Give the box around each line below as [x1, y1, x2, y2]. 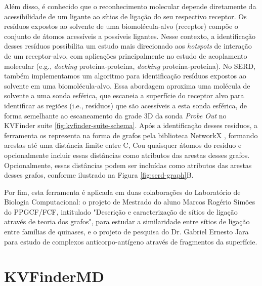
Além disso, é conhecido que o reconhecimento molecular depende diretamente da [4, 1, 256, 11]
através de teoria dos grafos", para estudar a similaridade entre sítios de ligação [4, 216, 250, 227]
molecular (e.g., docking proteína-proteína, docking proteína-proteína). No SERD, [4, 60, 256, 71]
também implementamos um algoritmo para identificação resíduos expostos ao [4, 70, 246, 81]
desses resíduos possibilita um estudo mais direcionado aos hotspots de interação [4, 40, 252, 51]
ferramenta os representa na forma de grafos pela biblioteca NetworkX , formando [4, 130, 258, 140]
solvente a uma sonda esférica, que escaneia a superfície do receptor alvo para [4, 90, 244, 101]
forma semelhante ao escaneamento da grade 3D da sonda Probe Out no [4, 110, 227, 120]
